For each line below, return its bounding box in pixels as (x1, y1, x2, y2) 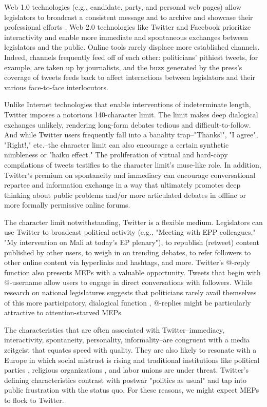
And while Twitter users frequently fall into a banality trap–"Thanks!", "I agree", (4, 129, 258, 140)
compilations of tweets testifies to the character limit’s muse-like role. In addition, (4, 159, 261, 170)
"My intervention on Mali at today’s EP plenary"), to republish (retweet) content (4, 237, 259, 248)
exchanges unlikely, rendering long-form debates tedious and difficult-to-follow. (4, 119, 251, 130)
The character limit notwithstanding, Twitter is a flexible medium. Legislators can (4, 216, 263, 227)
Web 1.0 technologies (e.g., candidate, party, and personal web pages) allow (4, 2, 241, 12)
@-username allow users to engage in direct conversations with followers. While (4, 277, 253, 288)
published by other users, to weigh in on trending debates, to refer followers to (4, 247, 251, 257)
